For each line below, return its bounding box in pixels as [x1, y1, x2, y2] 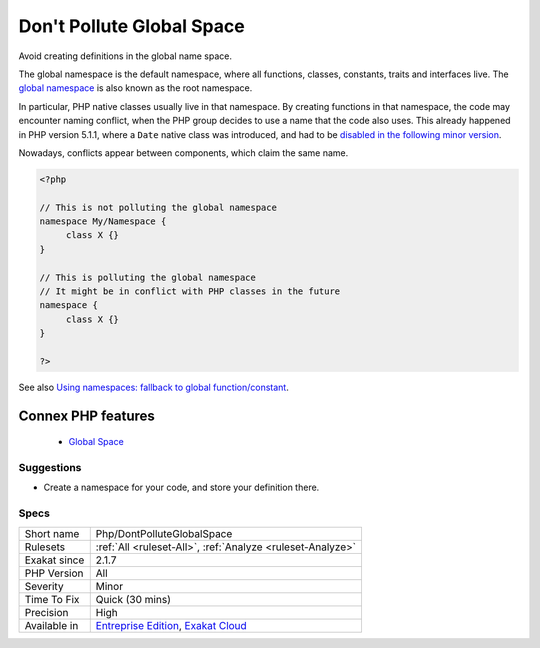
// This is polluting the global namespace [39, 271, 257, 283]
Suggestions [18, 461, 82, 475]
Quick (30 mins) [95, 592, 172, 606]
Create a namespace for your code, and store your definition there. [43, 481, 320, 494]
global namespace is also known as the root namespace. [18, 82, 253, 94]
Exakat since [24, 553, 85, 567]
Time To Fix [24, 592, 80, 606]
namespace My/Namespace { [39, 216, 167, 227]
